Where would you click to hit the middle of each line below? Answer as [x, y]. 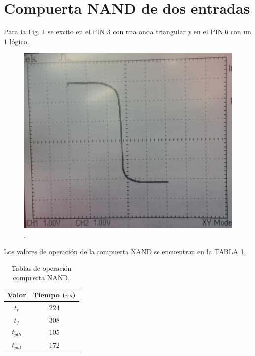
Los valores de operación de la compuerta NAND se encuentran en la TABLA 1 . [125, 252]
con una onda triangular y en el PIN [168, 32]
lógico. [19, 41]
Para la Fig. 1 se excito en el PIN [54, 32]
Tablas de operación [42, 268]
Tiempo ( [49, 294]
